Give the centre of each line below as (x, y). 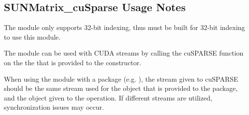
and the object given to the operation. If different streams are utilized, (108, 97)
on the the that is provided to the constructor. (73, 62)
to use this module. (32, 36)
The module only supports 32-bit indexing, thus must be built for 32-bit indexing (124, 27)
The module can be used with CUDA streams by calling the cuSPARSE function (124, 53)
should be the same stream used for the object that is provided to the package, (121, 88)
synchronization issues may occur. (54, 107)
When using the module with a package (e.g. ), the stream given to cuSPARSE (121, 79)
